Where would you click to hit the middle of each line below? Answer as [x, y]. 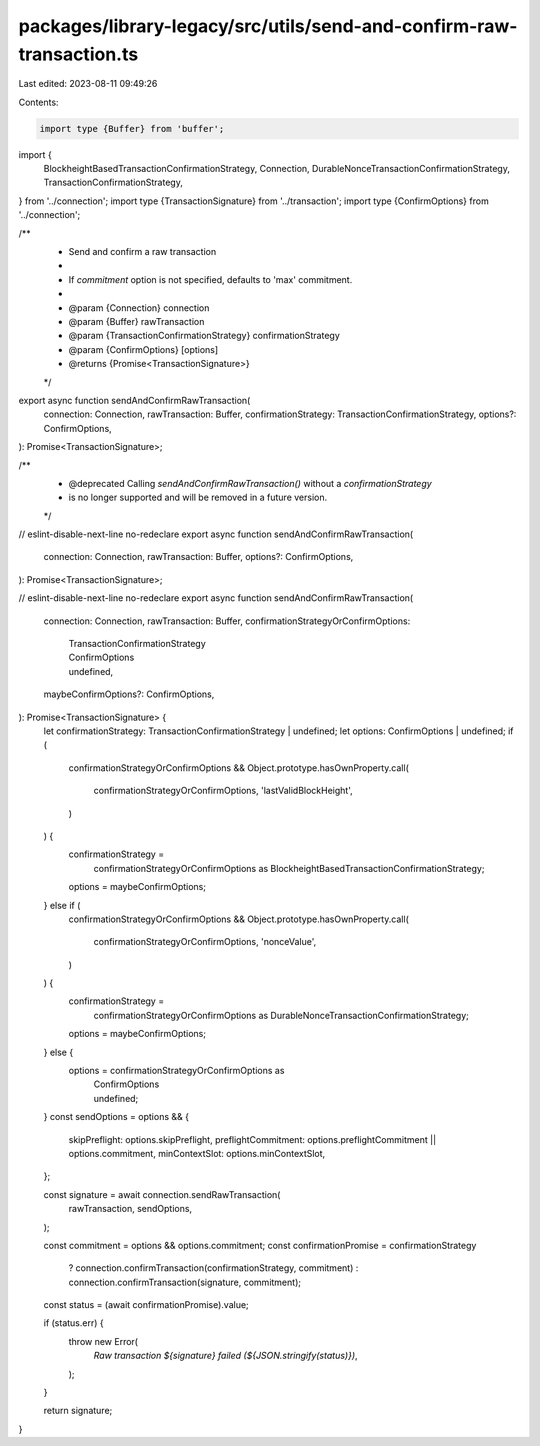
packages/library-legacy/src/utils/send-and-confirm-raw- [268, 26]
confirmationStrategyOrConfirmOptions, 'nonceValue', [205, 942]
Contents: [38, 102]
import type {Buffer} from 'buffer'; [132, 128]
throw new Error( [103, 1341]
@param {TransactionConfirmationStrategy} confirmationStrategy [204, 336]
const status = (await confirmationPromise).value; [146, 1305]
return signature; [78, 1411]
